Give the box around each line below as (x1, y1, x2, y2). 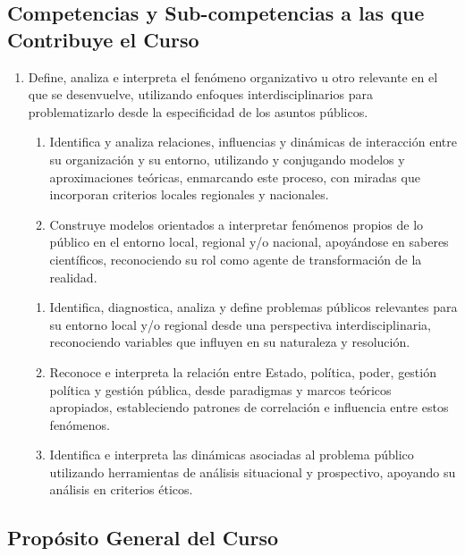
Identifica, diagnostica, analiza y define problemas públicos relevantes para (49, 298, 458, 316)
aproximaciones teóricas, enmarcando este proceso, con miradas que (49, 167, 420, 186)
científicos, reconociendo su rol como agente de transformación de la (49, 249, 422, 268)
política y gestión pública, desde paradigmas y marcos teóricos (49, 380, 392, 399)
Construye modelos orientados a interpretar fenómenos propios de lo (49, 215, 424, 233)
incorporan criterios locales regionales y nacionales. (49, 185, 329, 204)
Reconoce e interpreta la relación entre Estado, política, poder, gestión (49, 362, 436, 381)
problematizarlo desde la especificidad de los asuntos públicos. (28, 102, 368, 121)
